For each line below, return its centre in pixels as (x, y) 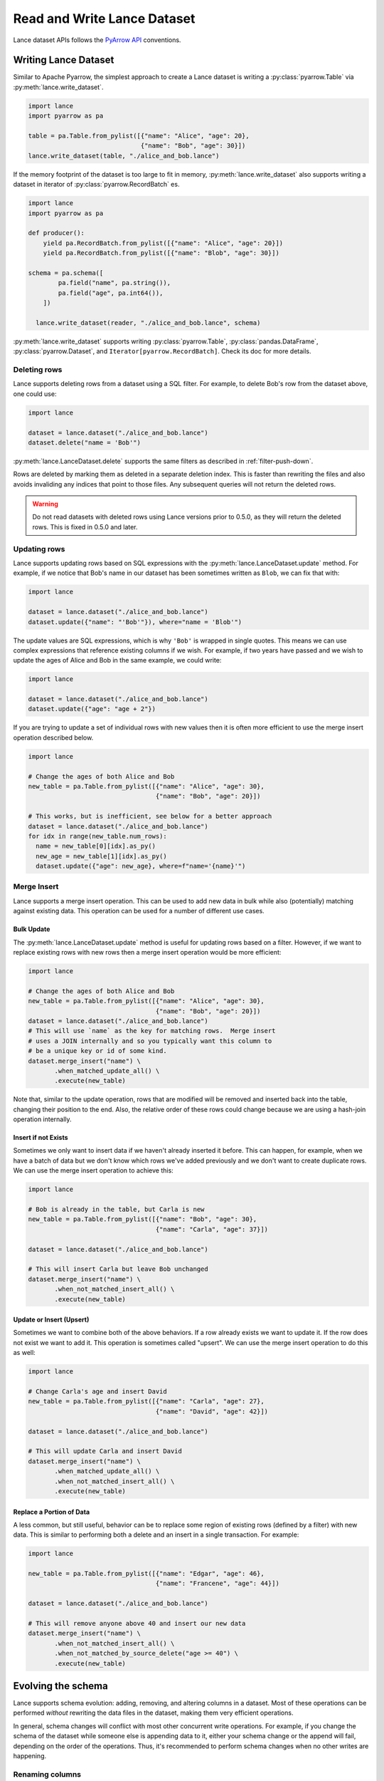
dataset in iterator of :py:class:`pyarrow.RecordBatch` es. (96, 185)
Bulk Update (32, 929)
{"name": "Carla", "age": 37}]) (212, 1229)
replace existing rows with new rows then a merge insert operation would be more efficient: (147, 952)
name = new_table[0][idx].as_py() (96, 846)
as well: (24, 1353)
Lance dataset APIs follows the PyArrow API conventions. (97, 40)
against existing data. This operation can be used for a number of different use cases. (139, 911)
